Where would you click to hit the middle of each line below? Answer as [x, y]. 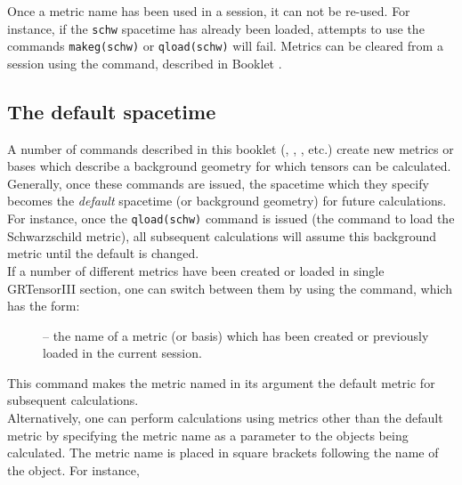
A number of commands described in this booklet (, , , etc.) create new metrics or [231, 148]
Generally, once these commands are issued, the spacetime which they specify [218, 183]
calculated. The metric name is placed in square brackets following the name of [223, 453]
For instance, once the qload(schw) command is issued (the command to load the [231, 218]
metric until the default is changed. [103, 253]
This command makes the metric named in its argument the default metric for [221, 382]
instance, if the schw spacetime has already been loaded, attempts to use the [216, 28]
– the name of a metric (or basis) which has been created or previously [236, 335]
